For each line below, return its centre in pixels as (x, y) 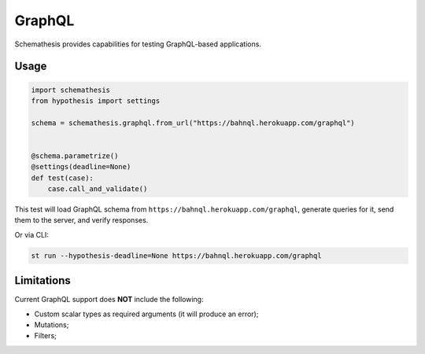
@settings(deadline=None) (81, 167)
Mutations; (52, 325)
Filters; (45, 336)
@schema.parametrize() (75, 156)
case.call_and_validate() (98, 189)
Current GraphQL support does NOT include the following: (109, 300)
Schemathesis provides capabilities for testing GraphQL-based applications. (138, 44)
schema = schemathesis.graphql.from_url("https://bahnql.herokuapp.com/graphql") (193, 123)
